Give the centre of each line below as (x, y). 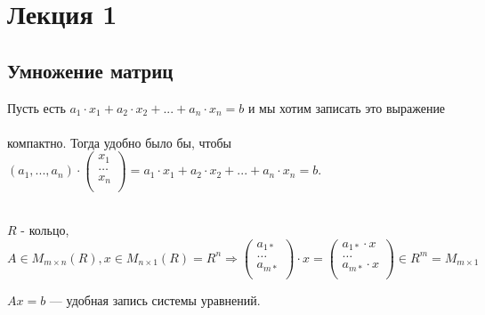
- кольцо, (45, 230)
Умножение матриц (90, 70)
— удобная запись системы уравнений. (155, 299)
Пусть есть (36, 107)
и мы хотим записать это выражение (347, 107)
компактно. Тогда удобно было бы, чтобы (119, 142)
